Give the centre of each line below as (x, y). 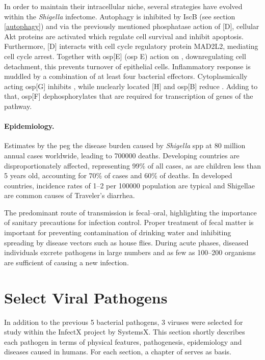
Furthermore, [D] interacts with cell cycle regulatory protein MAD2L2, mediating (131, 46)
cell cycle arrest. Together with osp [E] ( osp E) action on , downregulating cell (125, 56)
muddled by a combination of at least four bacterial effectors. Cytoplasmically (126, 76)
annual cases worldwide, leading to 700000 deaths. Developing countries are (122, 155)
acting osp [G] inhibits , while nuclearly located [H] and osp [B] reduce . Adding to (131, 86)
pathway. (18, 106)
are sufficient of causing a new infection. (67, 262)
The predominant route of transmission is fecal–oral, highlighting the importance (130, 212)
